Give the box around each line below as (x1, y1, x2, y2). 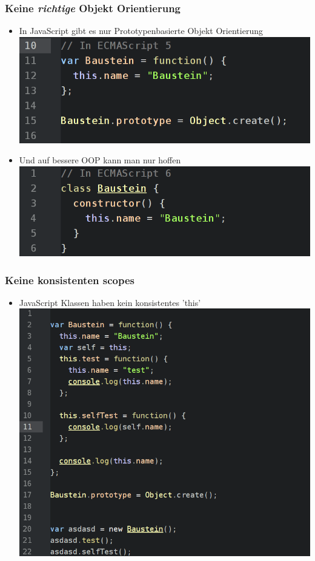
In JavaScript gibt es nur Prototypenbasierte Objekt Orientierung (19, 24, 263, 37)
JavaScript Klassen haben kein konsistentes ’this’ (19, 296, 201, 308)
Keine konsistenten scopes (5, 272, 134, 287)
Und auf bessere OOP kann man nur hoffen (19, 154, 181, 166)
